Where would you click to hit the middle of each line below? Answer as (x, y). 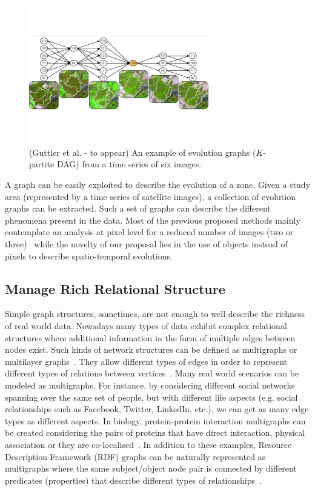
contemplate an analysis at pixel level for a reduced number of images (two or (149, 232)
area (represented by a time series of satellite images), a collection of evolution (150, 196)
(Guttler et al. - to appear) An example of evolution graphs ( (143, 152)
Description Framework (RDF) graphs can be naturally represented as (135, 456)
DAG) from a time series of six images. (129, 164)
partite (42, 164)
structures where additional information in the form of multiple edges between (150, 337)
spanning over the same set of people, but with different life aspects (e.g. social (151, 397)
